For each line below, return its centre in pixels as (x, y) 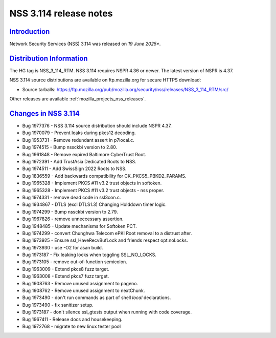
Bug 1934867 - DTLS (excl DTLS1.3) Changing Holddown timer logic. (95, 204)
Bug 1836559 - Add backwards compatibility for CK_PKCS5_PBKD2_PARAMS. (104, 176)
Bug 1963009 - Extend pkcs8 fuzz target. (66, 269)
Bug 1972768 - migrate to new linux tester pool (72, 326)
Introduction (30, 31)
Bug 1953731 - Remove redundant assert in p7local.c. (78, 140)
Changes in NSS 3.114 (45, 113)
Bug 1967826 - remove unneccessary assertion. (73, 219)
